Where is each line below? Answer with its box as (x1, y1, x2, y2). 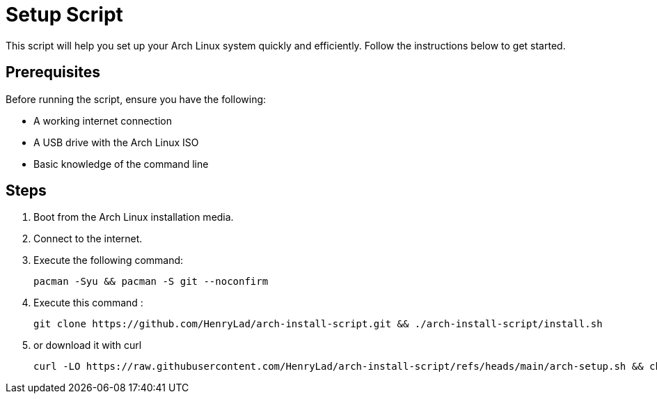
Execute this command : (33, 297, 143, 309)
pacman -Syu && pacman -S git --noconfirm (33, 276, 269, 288)
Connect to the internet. (33, 233, 143, 245)
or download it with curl (33, 339, 142, 352)
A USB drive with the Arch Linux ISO (33, 136, 199, 148)
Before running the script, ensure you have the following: (6, 93, 267, 105)
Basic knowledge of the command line (33, 157, 209, 170)
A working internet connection (33, 114, 172, 127)
